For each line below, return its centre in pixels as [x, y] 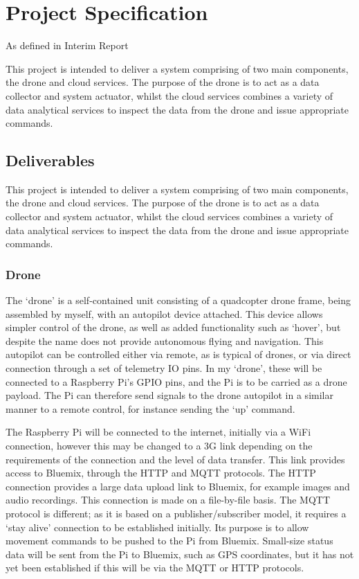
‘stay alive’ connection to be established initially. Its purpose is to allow [157, 527]
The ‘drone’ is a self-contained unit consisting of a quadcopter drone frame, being [178, 300]
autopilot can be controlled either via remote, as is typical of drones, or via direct [178, 354]
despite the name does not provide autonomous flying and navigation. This [165, 340]
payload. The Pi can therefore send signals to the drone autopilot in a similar [169, 395]
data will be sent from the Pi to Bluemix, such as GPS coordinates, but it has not [180, 554]
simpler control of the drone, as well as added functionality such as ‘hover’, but [173, 327]
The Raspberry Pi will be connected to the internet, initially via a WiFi [158, 432]
